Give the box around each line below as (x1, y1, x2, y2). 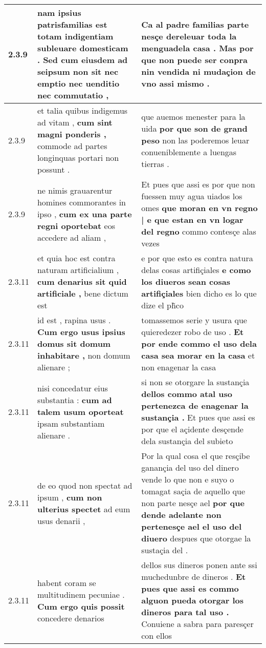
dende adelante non (141, 509, 221, 520)
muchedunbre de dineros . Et (141, 571, 246, 582)
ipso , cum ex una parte (37, 207, 132, 220)
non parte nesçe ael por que (141, 497, 245, 509)
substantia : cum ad (37, 393, 112, 406)
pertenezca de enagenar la (141, 400, 249, 411)
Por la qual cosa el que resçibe (141, 450, 250, 462)
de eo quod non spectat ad (37, 479, 132, 491)
